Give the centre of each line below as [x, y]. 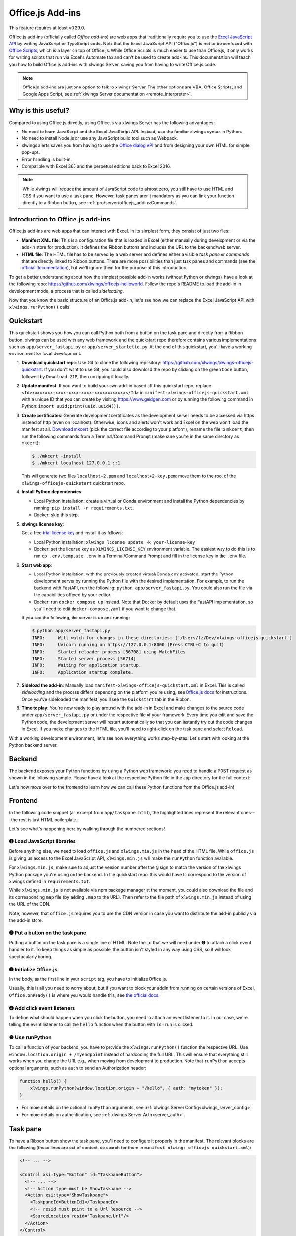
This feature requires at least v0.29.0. [47, 28]
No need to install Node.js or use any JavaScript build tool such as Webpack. [100, 138]
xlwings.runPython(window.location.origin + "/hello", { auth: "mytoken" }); [126, 1088]
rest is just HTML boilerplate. [48, 819]
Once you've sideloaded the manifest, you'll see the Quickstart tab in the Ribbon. [106, 699]
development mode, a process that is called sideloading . [67, 291]
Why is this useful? [39, 110]
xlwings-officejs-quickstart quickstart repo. [73, 483]
